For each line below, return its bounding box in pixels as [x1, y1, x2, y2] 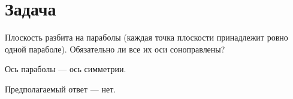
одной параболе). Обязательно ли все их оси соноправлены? [5, 42, 225, 55]
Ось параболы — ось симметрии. [5, 63, 126, 75]
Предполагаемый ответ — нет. [5, 82, 116, 95]
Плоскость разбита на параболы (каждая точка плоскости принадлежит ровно [5, 31, 288, 44]
